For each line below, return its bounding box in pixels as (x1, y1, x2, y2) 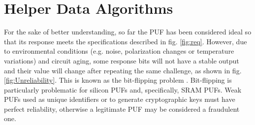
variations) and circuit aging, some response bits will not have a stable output (4, 55, 239, 65)
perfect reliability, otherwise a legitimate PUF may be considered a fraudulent (4, 103, 240, 114)
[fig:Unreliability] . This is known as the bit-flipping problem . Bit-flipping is (4, 75, 232, 85)
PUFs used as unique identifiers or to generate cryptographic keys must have (4, 94, 235, 104)
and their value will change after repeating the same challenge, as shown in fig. (4, 65, 242, 75)
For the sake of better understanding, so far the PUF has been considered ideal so (4, 27, 252, 37)
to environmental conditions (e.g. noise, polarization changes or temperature (4, 46, 234, 56)
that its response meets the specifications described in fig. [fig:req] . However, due (4, 36, 247, 46)
